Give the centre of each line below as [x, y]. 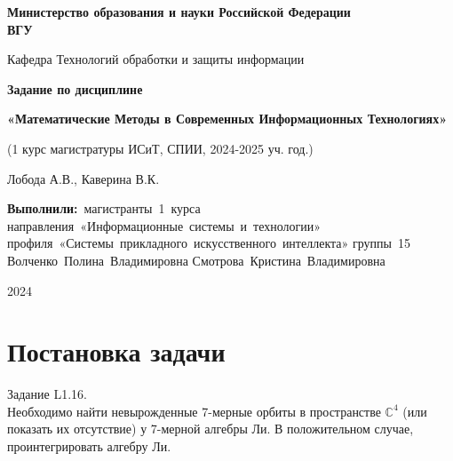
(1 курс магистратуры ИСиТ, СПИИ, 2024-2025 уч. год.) [160, 148]
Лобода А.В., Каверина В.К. [83, 178]
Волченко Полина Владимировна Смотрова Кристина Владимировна [196, 260]
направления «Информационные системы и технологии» [164, 225]
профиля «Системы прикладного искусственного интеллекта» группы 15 [209, 243]
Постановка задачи [116, 351]
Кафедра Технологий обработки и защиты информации [156, 59]
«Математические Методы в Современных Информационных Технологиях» [227, 119]
